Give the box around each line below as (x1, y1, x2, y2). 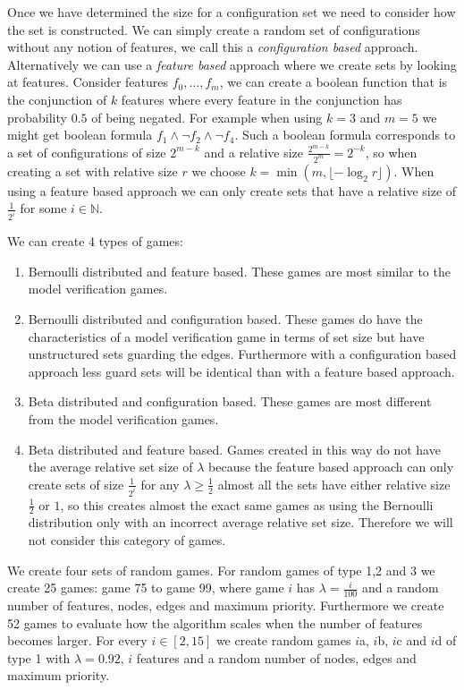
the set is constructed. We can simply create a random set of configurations (7, 20, 420, 38)
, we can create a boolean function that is (219, 72, 448, 91)
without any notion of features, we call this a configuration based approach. (7, 38, 418, 56)
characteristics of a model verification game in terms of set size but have (28, 327, 425, 345)
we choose (191, 161, 246, 180)
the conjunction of (7, 89, 107, 108)
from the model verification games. (28, 409, 219, 428)
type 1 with (7, 648, 71, 667)
